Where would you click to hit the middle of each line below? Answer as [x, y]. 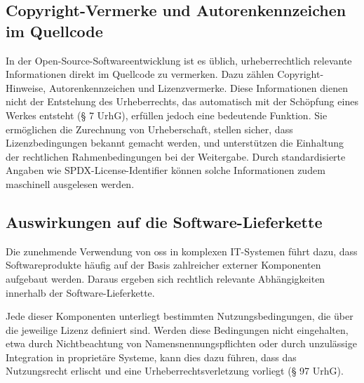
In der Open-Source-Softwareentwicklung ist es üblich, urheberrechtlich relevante [179, 60]
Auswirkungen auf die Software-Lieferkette [164, 221]
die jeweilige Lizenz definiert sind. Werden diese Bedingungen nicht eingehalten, [177, 329]
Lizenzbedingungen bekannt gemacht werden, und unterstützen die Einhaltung [175, 143]
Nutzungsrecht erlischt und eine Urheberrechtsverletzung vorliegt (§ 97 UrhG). [175, 371]
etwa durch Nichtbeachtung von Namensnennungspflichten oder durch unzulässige [181, 343]
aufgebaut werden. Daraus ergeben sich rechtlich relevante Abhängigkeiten [166, 278]
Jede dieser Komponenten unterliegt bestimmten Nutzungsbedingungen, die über [180, 316]
